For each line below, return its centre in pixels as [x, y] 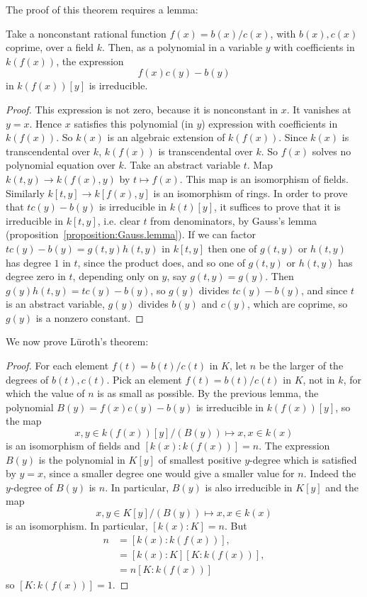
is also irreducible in [249, 487]
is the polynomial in [82, 459]
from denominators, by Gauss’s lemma [234, 220]
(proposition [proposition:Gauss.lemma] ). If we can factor [131, 234]
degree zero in [36, 276]
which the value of [45, 393]
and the [342, 487]
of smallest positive [200, 459]
